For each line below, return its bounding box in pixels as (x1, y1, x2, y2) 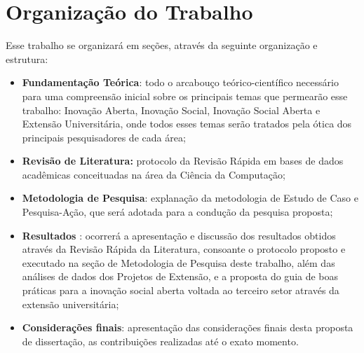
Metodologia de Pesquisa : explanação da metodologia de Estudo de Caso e (22, 191, 358, 205)
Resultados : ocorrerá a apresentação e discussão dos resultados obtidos (22, 228, 336, 242)
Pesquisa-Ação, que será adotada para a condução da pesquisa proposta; (22, 205, 333, 219)
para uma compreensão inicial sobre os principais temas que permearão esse (22, 88, 348, 103)
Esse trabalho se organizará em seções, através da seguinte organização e (6, 38, 318, 53)
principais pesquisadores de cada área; (22, 130, 186, 144)
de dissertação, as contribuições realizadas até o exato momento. (22, 333, 299, 348)
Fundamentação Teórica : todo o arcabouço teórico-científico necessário (22, 75, 339, 90)
